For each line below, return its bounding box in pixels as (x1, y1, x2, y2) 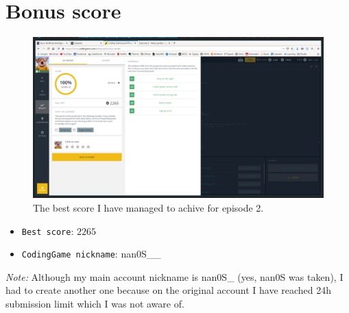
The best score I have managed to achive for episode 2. (33, 200, 264, 214)
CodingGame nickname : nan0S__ (21, 247, 161, 261)
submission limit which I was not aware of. (5, 297, 184, 310)
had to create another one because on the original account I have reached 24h (5, 283, 332, 297)
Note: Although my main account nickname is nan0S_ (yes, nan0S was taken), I (5, 269, 344, 284)
